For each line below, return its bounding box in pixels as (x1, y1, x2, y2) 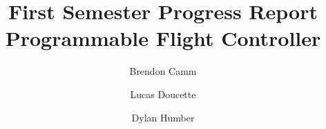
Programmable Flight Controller (5, 24, 321, 52)
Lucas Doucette (130, 86, 196, 101)
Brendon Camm (129, 64, 197, 78)
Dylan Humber (131, 110, 195, 124)
